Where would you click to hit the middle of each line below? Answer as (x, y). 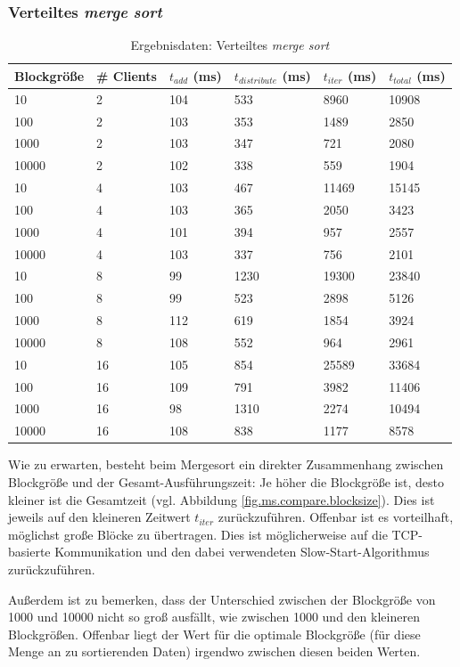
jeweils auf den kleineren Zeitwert (99, 517)
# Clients (127, 75)
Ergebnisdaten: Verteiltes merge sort (230, 45)
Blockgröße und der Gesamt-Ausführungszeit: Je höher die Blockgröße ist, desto (226, 482)
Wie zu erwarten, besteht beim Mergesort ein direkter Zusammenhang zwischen (226, 464)
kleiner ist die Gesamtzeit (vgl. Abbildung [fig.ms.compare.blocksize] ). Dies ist (222, 499)
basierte (29, 552)
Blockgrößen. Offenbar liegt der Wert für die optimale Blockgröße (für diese (214, 634)
